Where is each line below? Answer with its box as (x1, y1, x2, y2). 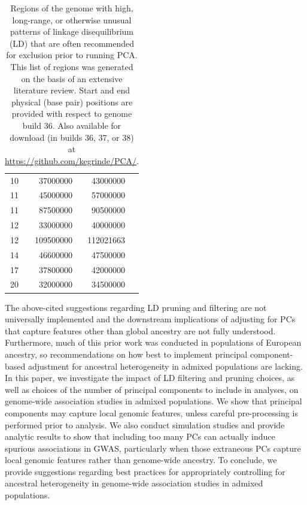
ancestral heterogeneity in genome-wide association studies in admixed (5, 477, 263, 489)
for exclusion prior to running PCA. (6, 49, 138, 61)
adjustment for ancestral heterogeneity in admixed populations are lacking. (28, 359, 303, 372)
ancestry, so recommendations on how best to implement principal (5, 347, 248, 360)
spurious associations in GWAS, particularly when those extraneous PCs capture (5, 442, 301, 454)
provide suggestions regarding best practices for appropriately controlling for (5, 465, 285, 477)
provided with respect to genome (11, 107, 132, 120)
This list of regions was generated (10, 60, 133, 72)
